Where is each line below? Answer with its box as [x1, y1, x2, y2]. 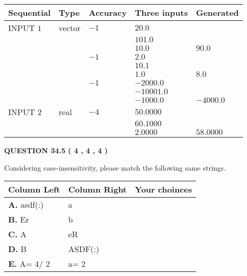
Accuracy [88, 7, 127, 18]
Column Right [68, 183, 127, 196]
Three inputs [135, 7, 188, 18]
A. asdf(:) [8, 199, 44, 211]
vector [59, 22, 81, 34]
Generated [195, 7, 239, 18]
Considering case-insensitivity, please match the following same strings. [4, 162, 226, 173]
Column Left [8, 183, 60, 196]
